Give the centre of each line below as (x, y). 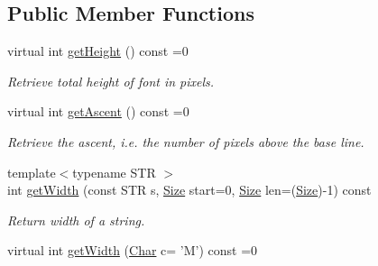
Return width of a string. (76, 220)
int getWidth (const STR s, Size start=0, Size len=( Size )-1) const (189, 190)
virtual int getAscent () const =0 (98, 111)
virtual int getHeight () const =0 (98, 51)
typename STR (114, 172)
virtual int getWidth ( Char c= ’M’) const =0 (133, 250)
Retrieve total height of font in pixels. (111, 81)
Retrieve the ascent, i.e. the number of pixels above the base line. (186, 141)
